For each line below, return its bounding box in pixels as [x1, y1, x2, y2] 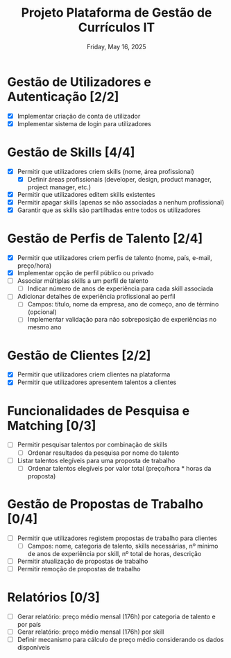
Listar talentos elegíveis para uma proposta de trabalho [17, 456, 176, 465]
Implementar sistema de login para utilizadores [17, 119, 151, 128]
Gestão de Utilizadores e [7, 74, 151, 89]
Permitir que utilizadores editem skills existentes [17, 190, 155, 198]
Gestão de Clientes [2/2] [7, 347, 151, 363]
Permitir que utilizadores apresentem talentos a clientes [17, 378, 177, 386]
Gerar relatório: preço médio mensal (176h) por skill [17, 627, 164, 636]
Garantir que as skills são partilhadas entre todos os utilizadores [17, 206, 201, 214]
